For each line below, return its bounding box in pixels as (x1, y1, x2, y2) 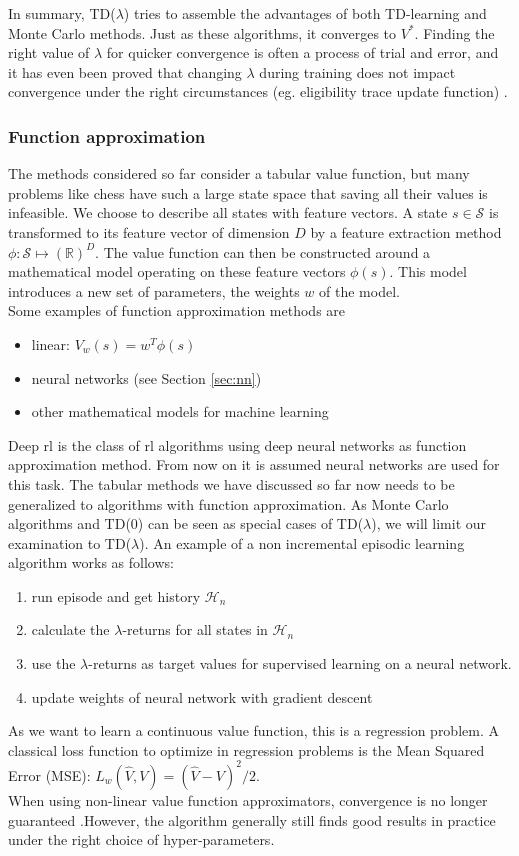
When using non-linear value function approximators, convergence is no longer (8, 789, 488, 810)
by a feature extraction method (310, 221, 502, 242)
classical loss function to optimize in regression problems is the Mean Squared (8, 739, 485, 760)
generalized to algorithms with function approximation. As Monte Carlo (8, 493, 449, 514)
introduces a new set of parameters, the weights (8, 280, 300, 301)
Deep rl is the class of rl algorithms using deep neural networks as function (8, 434, 467, 455)
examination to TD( (8, 532, 132, 553)
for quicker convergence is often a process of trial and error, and (106, 42, 499, 63)
